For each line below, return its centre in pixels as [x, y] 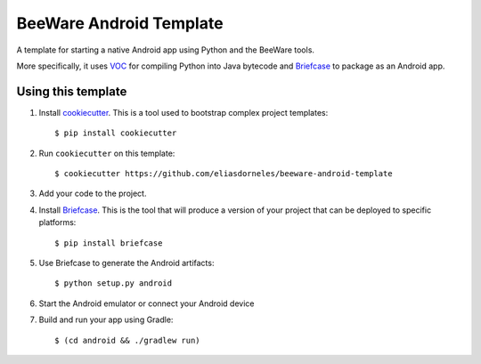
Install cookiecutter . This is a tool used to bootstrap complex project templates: [183, 112]
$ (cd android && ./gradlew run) [127, 340]
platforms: [57, 222]
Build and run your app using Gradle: [106, 320]
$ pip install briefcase [109, 243]
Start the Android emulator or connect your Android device [147, 303]
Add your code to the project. [93, 194]
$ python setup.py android [114, 283]
